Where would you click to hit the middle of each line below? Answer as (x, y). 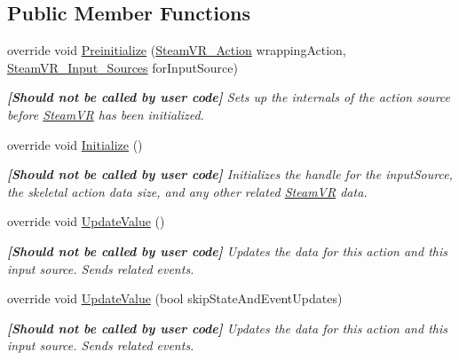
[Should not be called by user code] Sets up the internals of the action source (229, 97)
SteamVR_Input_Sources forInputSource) (123, 67)
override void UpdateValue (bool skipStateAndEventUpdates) (175, 298)
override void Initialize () (75, 144)
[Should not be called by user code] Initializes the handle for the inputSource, (230, 174)
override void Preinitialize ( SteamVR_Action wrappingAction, (177, 50)
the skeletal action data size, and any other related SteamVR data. (187, 191)
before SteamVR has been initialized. (106, 114)
